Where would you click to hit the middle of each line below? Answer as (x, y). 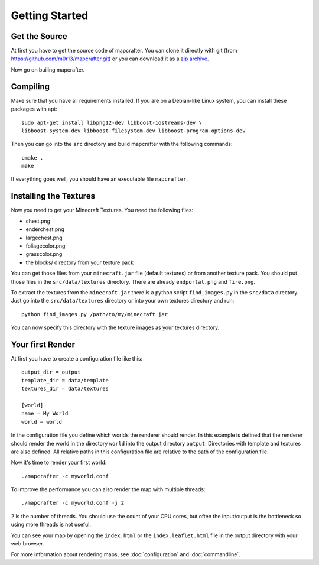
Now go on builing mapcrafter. (48, 69)
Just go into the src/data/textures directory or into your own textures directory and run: (123, 301)
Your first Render (43, 344)
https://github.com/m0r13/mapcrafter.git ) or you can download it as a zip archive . (110, 59)
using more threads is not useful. (51, 525)
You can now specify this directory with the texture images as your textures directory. (115, 327)
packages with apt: (34, 109)
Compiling (30, 87)
